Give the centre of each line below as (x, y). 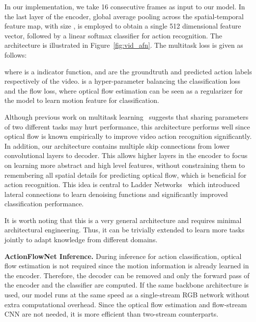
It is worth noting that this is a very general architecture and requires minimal (123, 220)
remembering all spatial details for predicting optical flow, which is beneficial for (126, 175)
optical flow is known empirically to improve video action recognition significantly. (128, 136)
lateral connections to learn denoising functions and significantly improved (116, 194)
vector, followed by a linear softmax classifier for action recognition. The (113, 35)
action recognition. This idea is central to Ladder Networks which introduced (122, 184)
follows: (16, 54)
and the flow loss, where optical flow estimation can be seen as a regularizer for (124, 90)
